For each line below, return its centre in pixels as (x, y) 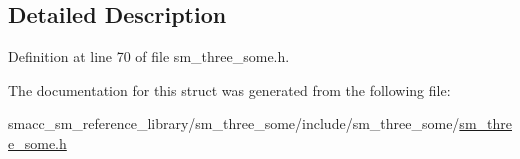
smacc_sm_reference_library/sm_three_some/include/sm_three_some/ (234, 123)
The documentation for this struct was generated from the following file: (229, 89)
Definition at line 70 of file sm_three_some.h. (149, 56)
